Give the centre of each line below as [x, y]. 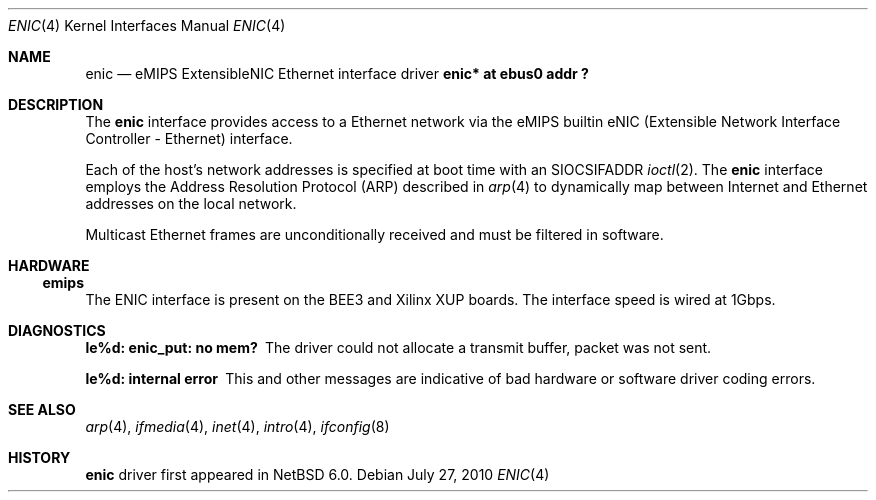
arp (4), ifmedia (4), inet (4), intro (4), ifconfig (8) [237, 426]
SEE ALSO [42, 409]
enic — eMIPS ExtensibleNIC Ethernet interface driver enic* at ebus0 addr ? [337, 73]
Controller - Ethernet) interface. [189, 138]
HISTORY [39, 457]
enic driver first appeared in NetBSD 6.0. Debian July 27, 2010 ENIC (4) [317, 474]
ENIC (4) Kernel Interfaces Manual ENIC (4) [147, 25]
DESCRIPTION [56, 104]
